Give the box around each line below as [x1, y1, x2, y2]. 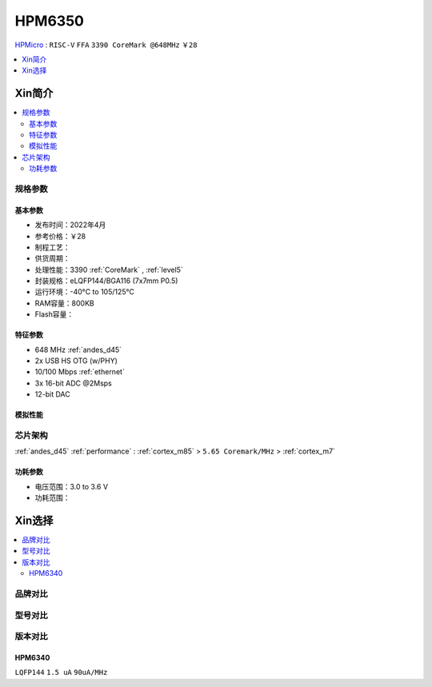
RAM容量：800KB [34, 298, 95, 308]
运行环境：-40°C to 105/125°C [34, 287, 135, 297]
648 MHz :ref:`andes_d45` [34, 345, 122, 354]
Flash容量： [34, 310, 74, 319]
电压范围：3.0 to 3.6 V [34, 481, 108, 491]
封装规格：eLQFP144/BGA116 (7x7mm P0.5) [34, 276, 178, 286]
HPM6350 [14, 12, 84, 30]
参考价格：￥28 [34, 231, 86, 241]
